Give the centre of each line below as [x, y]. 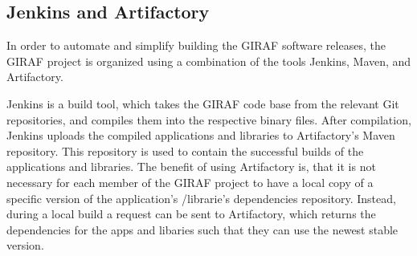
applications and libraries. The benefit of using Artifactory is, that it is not [191, 167]
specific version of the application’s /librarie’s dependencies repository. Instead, [201, 198]
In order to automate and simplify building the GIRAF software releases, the [196, 45]
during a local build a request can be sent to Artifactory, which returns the [191, 214]
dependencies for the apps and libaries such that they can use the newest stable [202, 229]
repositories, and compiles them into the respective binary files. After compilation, [209, 119]
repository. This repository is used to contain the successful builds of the [185, 150]
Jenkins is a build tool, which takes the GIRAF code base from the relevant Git [203, 103]
